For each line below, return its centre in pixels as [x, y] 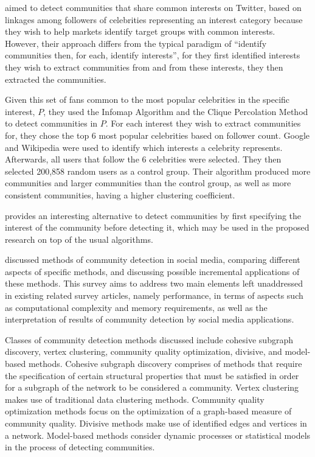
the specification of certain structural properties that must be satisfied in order [152, 375]
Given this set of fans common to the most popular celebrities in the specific [147, 99]
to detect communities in [51, 123]
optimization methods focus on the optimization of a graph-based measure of [148, 411]
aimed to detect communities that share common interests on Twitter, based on [153, 7]
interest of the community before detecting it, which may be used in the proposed [157, 227]
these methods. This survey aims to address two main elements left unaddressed [154, 283]
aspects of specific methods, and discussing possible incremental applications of [152, 271]
